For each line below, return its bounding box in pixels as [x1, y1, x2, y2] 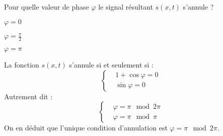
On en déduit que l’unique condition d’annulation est [4, 122, 168, 133]
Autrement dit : [4, 91, 53, 101]
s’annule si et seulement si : [69, 59, 154, 70]
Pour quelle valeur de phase [4, 2, 89, 12]
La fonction [4, 59, 39, 70]
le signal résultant [98, 2, 153, 12]
